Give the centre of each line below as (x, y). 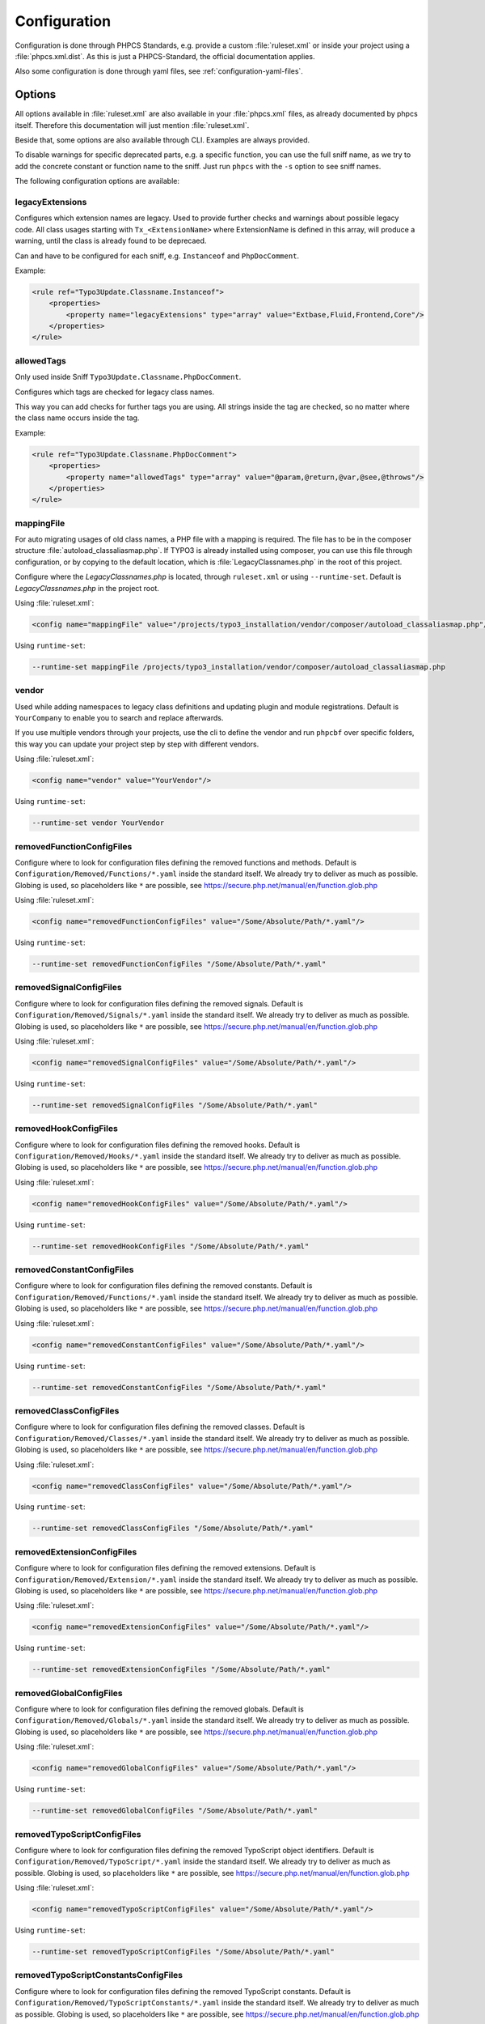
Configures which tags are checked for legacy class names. (114, 392)
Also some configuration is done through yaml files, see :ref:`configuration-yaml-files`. (159, 71)
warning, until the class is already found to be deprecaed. (111, 241)
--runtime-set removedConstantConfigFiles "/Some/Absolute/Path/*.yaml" (179, 1387)
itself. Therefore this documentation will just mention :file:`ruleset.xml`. (132, 125)
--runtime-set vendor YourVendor (98, 823)
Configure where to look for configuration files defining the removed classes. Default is (160, 1427)
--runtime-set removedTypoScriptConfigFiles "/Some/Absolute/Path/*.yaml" (183, 1952)
